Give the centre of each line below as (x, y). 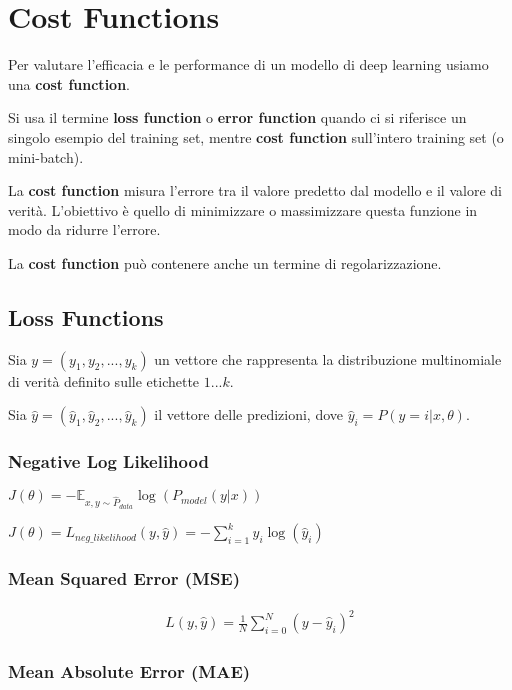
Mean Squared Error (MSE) (124, 578)
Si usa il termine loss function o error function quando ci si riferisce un (237, 117)
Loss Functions (86, 316)
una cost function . (69, 83)
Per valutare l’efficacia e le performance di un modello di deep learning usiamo (248, 64)
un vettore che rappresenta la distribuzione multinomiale (328, 358)
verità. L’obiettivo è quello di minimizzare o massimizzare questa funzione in (243, 209)
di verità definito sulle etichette (104, 380)
